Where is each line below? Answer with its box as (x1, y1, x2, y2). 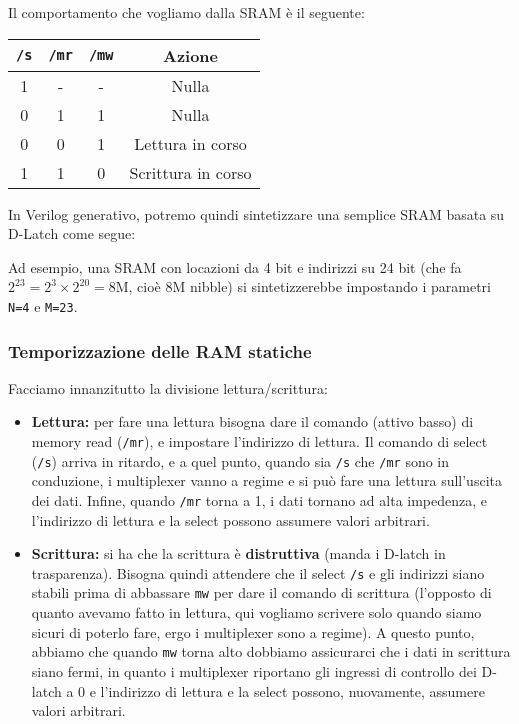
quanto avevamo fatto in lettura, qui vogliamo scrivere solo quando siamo (31, 602, 482, 623)
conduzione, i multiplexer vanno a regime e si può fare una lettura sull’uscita (31, 470, 502, 491)
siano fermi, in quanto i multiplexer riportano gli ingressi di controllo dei (31, 660, 477, 681)
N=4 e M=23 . (8, 295, 78, 316)
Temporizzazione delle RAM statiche (8, 338, 312, 363)
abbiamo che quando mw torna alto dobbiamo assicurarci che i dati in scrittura (31, 641, 511, 662)
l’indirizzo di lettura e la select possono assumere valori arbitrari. (31, 509, 430, 530)
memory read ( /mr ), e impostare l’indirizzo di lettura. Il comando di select (31, 431, 488, 452)
